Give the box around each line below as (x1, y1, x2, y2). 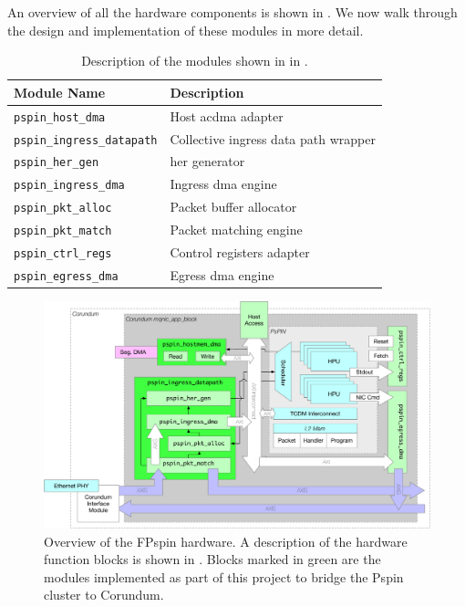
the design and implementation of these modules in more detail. (7, 20, 364, 39)
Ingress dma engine (170, 174, 277, 194)
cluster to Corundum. (44, 585, 164, 604)
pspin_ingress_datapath (14, 133, 158, 147)
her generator (170, 152, 245, 171)
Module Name (14, 82, 106, 101)
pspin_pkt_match (14, 225, 112, 238)
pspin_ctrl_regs (14, 247, 112, 261)
